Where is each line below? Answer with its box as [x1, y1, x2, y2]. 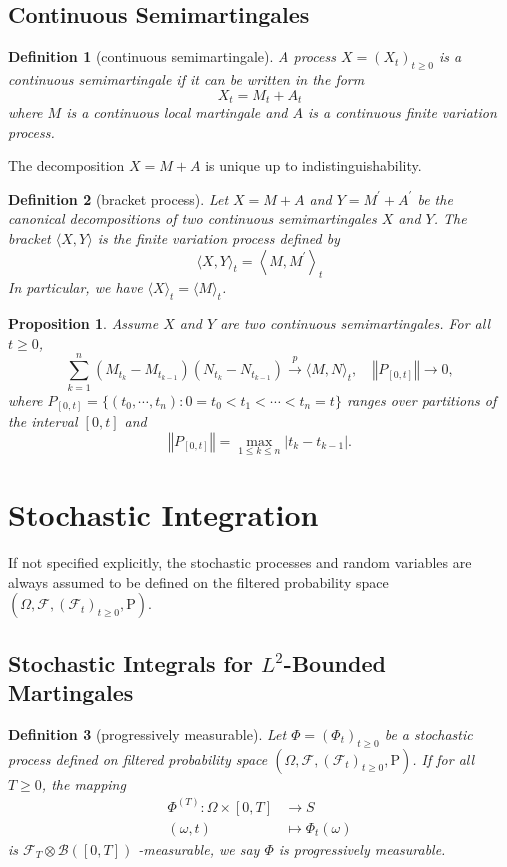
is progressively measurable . [278, 838, 446, 859]
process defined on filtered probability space [8, 748, 268, 769]
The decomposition [8, 155, 125, 176]
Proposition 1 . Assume [8, 313, 159, 334]
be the [417, 188, 453, 209]
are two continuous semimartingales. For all [220, 313, 491, 334]
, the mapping [41, 773, 126, 794]
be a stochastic [384, 723, 473, 744]
